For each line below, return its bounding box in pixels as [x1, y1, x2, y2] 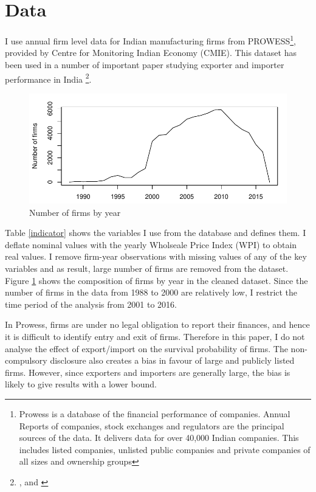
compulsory [5, 354, 47, 367]
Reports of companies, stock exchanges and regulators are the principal [19, 419, 284, 432]
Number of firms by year [29, 206, 121, 218]
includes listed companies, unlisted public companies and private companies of [19, 443, 311, 456]
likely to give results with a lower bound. [5, 378, 157, 390]
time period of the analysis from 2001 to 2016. [5, 297, 177, 310]
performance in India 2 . [5, 71, 92, 85]
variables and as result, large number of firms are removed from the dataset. [5, 262, 289, 274]
